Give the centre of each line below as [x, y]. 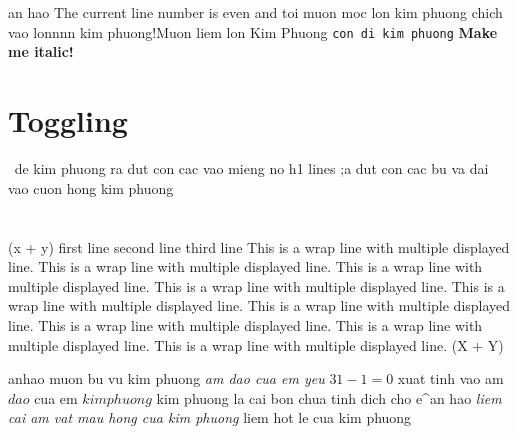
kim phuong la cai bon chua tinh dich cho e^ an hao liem [329, 397]
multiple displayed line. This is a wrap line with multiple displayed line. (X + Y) [256, 344]
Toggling [68, 120]
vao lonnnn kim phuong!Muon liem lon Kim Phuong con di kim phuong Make [253, 31]
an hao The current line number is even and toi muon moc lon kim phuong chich [255, 12]
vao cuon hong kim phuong [91, 187]
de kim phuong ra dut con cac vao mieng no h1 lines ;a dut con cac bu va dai [251, 167]
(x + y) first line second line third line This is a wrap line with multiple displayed [259, 246]
